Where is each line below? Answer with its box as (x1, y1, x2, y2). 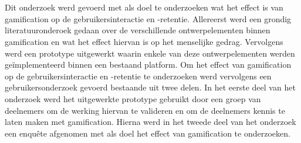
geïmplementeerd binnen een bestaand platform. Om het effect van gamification (5, 58, 292, 71)
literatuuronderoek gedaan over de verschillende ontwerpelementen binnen (5, 24, 270, 36)
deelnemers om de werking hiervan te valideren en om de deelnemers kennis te (5, 104, 285, 116)
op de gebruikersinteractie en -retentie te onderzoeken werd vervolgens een (5, 69, 272, 82)
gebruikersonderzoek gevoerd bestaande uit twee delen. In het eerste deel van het (5, 81, 296, 93)
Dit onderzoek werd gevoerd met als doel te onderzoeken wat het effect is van (5, 1, 283, 13)
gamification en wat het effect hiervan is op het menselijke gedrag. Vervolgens (5, 35, 283, 47)
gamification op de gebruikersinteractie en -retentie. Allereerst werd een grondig (5, 12, 292, 25)
